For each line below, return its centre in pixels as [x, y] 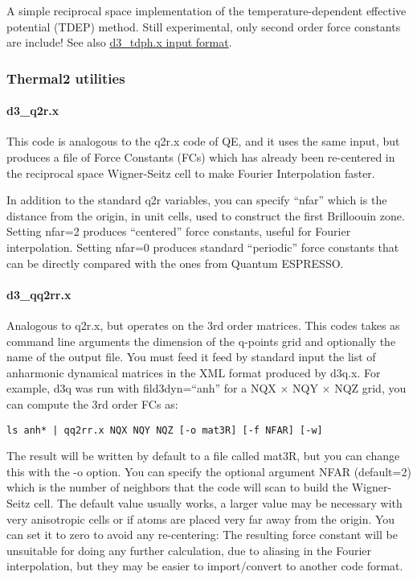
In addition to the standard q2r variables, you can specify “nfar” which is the [197, 200]
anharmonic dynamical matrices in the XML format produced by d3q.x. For [194, 372]
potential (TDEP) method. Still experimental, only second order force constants [204, 26]
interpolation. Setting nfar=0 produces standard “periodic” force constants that [203, 247]
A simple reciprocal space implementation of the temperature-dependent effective [206, 10]
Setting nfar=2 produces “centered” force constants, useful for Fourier [179, 231]
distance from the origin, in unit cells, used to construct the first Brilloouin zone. [206, 215]
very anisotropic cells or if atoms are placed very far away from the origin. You [201, 518]
